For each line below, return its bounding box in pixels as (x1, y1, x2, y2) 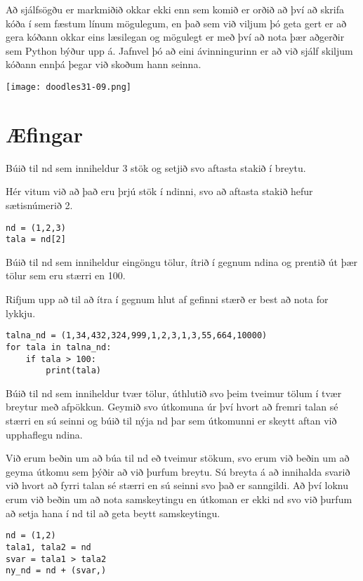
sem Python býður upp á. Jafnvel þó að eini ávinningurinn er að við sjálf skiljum (6, 43, 353, 58)
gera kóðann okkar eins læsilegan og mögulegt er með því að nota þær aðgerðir (6, 29, 345, 44)
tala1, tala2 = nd (6, 542, 91, 552)
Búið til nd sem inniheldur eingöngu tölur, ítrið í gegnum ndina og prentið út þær (6, 254, 358, 269)
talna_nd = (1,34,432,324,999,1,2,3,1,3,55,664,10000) (6, 330, 268, 341)
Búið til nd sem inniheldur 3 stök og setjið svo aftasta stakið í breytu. (6, 160, 306, 175)
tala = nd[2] (6, 234, 66, 245)
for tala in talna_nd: (6, 342, 112, 352)
